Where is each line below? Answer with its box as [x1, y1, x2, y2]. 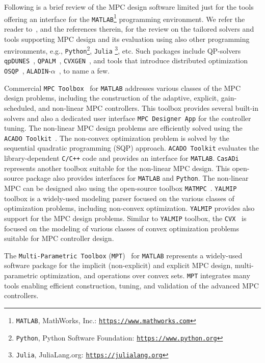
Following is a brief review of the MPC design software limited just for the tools [4, 2, 254, 12]
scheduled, [4, 102, 36, 113]
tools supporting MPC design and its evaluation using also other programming [4, 33, 250, 44]
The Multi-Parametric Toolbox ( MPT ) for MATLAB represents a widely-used [4, 250, 243, 260]
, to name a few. [59, 65, 110, 76]
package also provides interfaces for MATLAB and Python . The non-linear [25, 173, 249, 183]
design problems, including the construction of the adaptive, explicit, [4, 92, 219, 103]
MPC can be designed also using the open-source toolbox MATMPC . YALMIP [4, 183, 237, 193]
